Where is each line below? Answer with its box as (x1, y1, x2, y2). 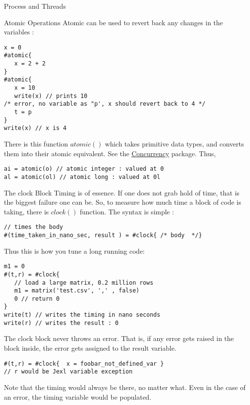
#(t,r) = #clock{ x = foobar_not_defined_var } (4, 360, 164, 367)
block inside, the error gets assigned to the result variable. (4, 343, 177, 353)
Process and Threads (4, 1, 66, 11)
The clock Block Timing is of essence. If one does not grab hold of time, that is (4, 187, 240, 197)
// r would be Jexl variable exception (4, 368, 133, 375)
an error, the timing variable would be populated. (4, 391, 151, 402)
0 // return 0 (14, 295, 60, 302)
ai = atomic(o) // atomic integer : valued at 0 (4, 165, 164, 173)
